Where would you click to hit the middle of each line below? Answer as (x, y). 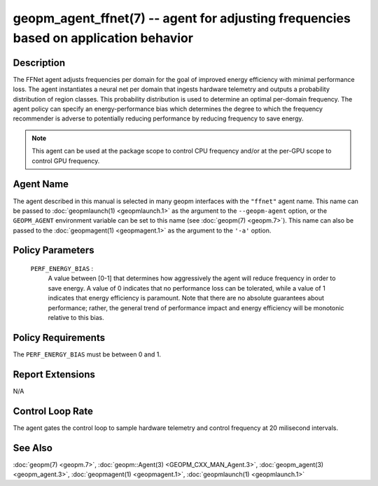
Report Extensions (54, 374)
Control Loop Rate (53, 411)
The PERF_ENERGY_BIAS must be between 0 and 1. (87, 354)
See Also (33, 448)
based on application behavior (103, 38)
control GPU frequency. (66, 160)
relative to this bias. (76, 318)
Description (39, 63)
